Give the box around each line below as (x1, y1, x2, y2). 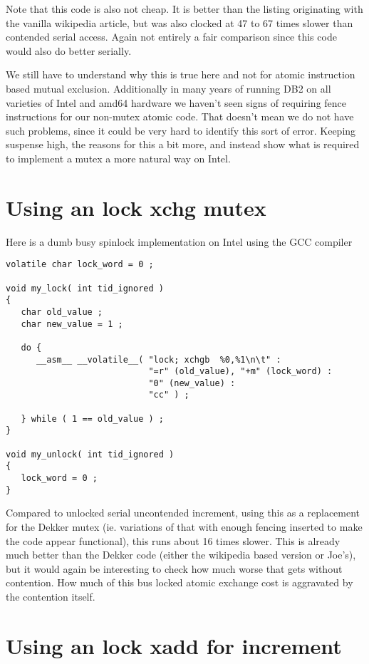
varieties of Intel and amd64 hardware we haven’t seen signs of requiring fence (6, 95, 347, 110)
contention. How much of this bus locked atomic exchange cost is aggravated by (6, 575, 353, 590)
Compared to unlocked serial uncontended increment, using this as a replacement (6, 505, 360, 520)
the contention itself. (6, 588, 95, 603)
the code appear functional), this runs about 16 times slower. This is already (6, 533, 341, 548)
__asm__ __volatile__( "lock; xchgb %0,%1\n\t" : (36, 354, 281, 365)
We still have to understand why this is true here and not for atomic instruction (6, 67, 355, 82)
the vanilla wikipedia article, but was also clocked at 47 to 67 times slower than (6, 15, 353, 30)
